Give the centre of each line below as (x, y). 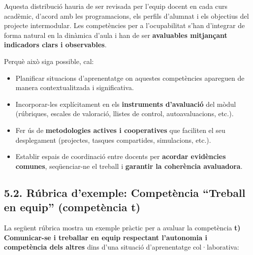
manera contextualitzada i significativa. (75, 87)
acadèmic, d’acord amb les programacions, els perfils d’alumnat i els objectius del (126, 16)
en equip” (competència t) (72, 207)
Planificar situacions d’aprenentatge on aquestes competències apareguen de (130, 78)
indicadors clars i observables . (55, 45)
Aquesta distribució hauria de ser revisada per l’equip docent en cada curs (116, 6)
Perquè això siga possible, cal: (49, 61)
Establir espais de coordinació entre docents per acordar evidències (121, 156)
